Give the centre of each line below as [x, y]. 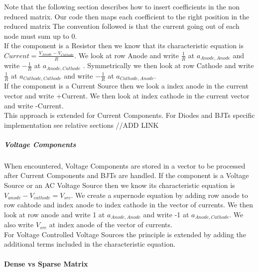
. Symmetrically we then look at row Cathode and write [168, 65]
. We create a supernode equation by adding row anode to [159, 195]
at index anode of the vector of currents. [111, 225]
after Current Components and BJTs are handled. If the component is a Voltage [127, 175]
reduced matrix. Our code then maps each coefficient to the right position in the [127, 16]
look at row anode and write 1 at [55, 214]
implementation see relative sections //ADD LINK [81, 125]
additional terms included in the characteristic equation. [90, 244]
